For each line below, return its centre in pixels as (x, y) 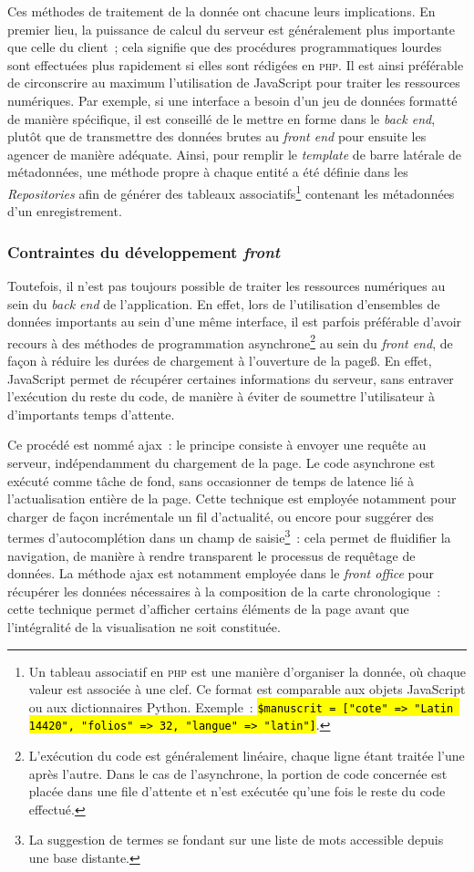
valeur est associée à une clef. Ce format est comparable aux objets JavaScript (247, 689)
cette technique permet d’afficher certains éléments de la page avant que (208, 609)
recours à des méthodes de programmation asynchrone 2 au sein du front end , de (230, 341)
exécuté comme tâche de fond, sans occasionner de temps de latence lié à (211, 480)
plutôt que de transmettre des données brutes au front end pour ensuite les (217, 136)
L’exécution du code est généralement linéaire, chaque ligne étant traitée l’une (247, 756)
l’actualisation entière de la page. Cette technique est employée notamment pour (232, 498)
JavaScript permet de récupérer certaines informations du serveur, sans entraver (231, 378)
